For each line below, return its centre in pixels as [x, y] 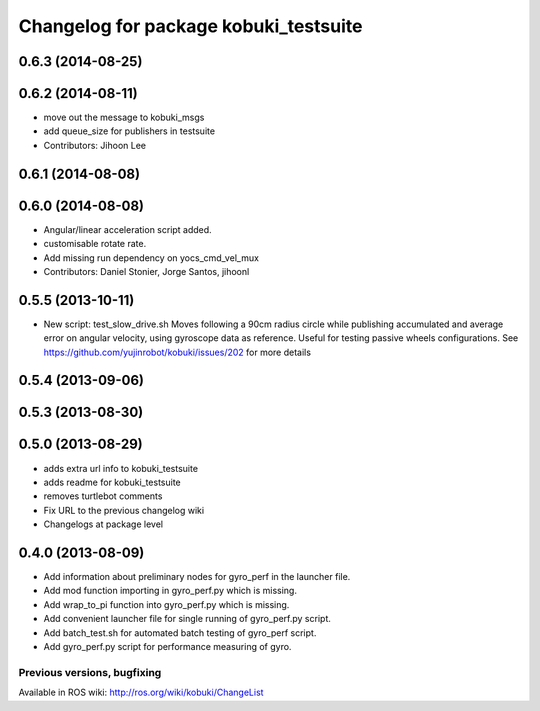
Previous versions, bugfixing [90, 672]
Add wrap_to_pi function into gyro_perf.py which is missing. [166, 604]
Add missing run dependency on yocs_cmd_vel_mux [151, 257]
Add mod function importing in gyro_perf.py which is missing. [170, 591]
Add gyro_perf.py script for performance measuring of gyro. [167, 646]
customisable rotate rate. [95, 244]
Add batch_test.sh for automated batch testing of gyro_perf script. [180, 632]
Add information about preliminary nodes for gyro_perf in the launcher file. [197, 577]
